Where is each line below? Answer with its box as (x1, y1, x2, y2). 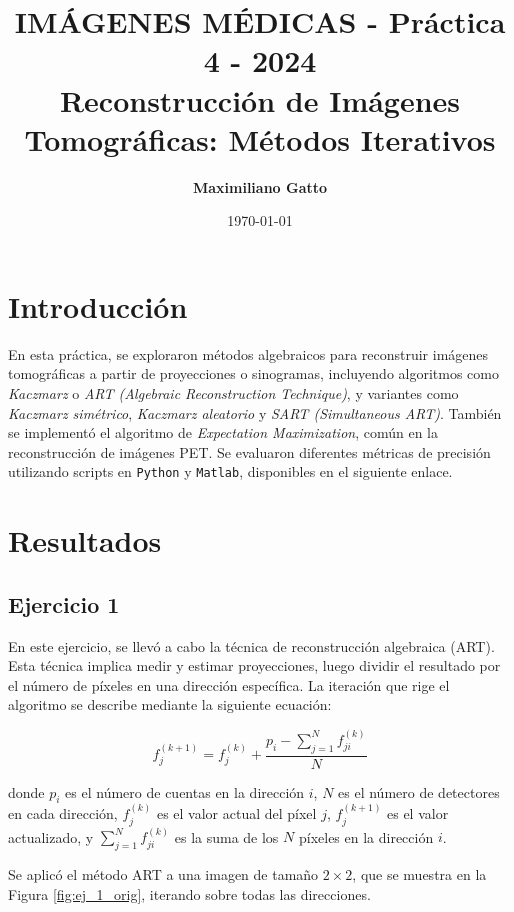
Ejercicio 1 (8, 588, 120, 619)
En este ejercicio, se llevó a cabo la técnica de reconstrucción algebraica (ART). (8, 635, 495, 656)
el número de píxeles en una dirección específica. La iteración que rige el (8, 674, 450, 695)
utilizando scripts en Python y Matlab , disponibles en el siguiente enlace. (8, 461, 453, 482)
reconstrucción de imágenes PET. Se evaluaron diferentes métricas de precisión (8, 441, 491, 462)
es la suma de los (174, 826, 279, 847)
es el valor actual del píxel (156, 803, 317, 824)
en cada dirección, (8, 803, 118, 824)
